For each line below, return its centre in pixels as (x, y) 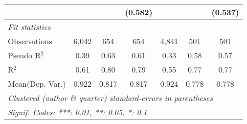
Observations (30, 41)
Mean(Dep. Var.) (37, 84)
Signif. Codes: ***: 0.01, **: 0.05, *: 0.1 (78, 112)
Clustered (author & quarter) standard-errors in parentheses (110, 98)
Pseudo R (24, 55)
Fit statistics (29, 27)
